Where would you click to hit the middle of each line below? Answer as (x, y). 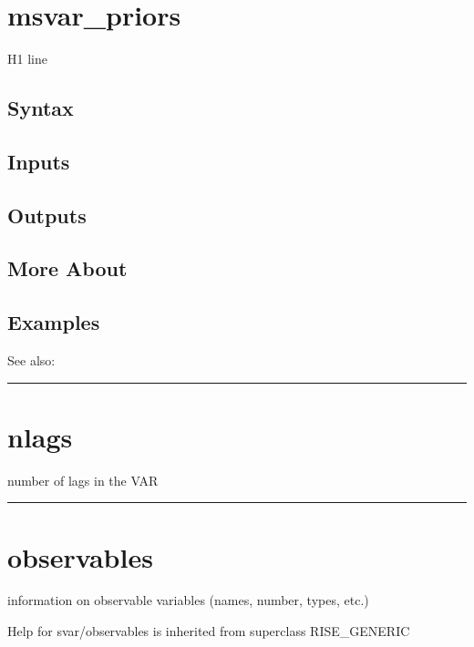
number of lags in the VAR (83, 480)
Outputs (47, 215)
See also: (31, 360)
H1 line (27, 59)
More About (67, 268)
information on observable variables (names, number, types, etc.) (188, 600)
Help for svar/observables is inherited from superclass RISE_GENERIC (209, 631)
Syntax (41, 108)
